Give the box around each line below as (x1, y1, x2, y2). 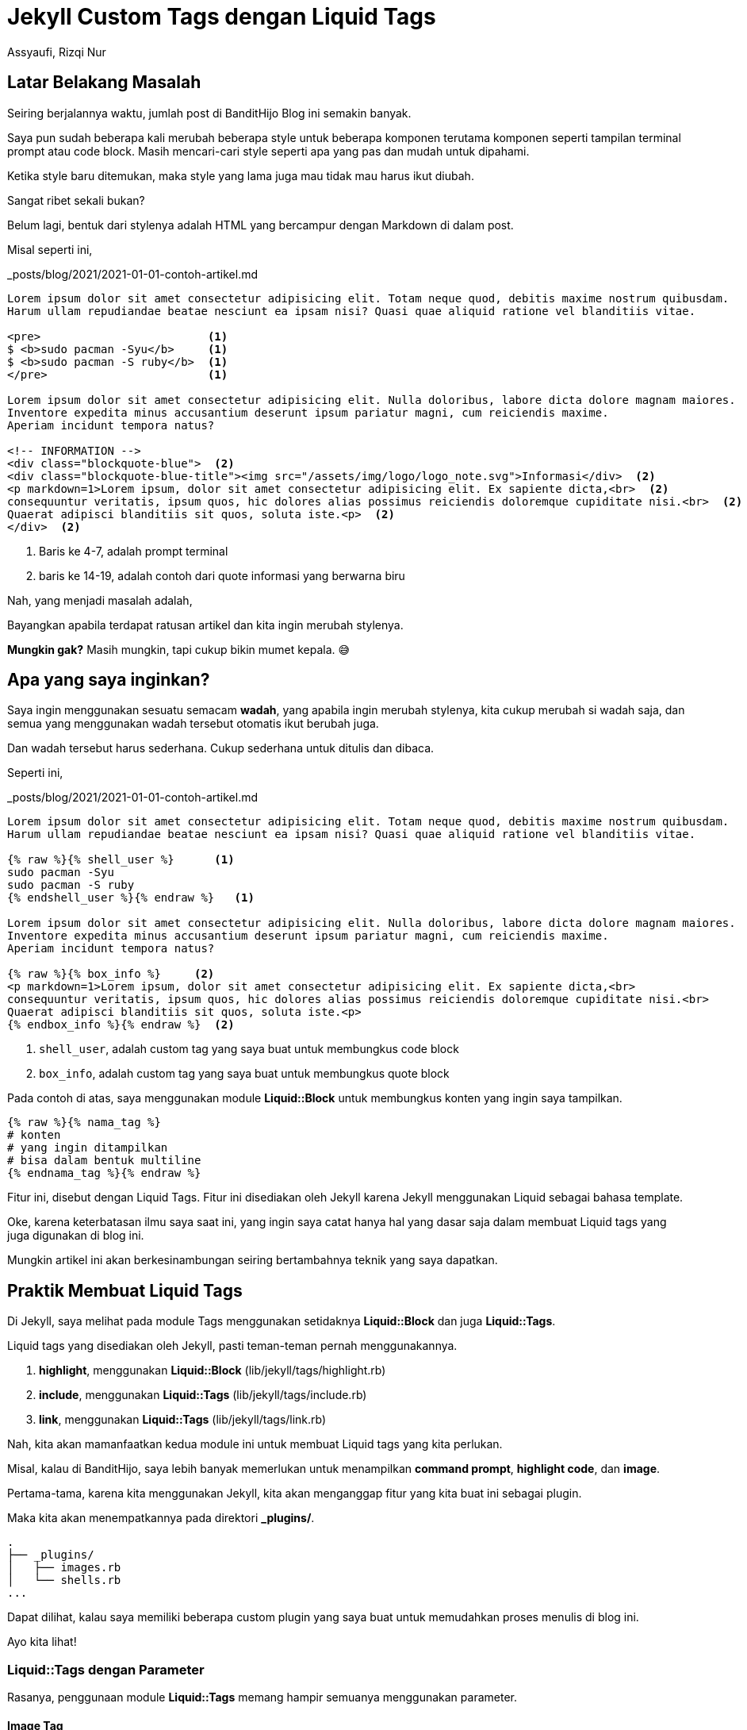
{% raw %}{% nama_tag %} (7, 1116, 161, 1129)
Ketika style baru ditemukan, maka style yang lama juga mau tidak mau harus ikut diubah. (7, 168, 474, 183)
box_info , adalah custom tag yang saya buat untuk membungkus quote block (39, 1067, 450, 1081)
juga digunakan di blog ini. (7, 1228, 144, 1243)
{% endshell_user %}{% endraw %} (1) (7, 891, 255, 905)
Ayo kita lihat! (7, 1635, 77, 1649)
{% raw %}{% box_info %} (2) (7, 967, 215, 981)
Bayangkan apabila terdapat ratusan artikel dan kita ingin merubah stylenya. (7, 617, 404, 632)
